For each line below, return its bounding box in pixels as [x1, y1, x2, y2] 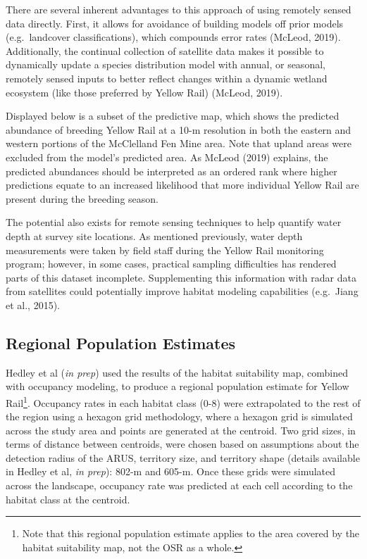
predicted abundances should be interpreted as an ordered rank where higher [6, 163, 337, 178]
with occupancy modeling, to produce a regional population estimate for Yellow [6, 379, 349, 394]
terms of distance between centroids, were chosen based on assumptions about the [6, 436, 359, 451]
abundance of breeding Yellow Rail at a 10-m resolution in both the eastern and [6, 122, 352, 137]
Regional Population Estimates [6, 332, 236, 353]
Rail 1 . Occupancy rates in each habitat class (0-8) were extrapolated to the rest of [6, 393, 361, 410]
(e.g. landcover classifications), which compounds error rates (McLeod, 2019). [6, 30, 341, 44]
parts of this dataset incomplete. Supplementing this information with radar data [6, 270, 356, 284]
